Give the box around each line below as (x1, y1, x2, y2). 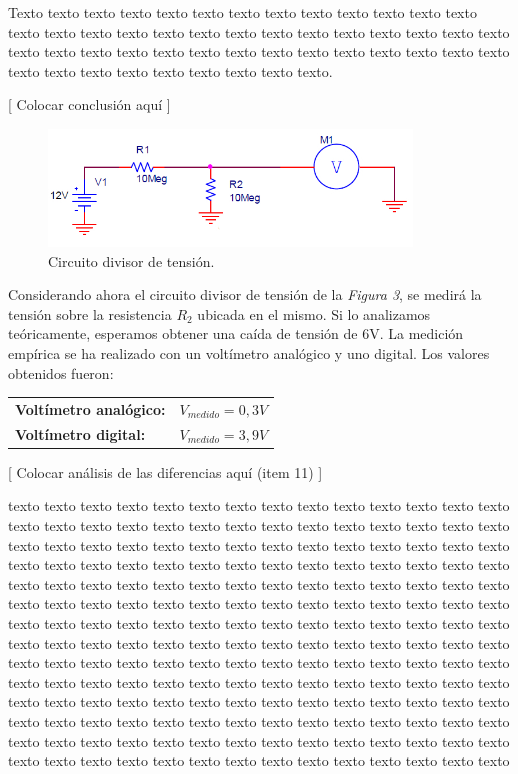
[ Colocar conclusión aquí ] (8, 94, 171, 115)
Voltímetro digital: (15, 423, 146, 444)
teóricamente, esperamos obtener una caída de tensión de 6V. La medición (8, 323, 464, 344)
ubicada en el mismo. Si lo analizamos (197, 303, 431, 324)
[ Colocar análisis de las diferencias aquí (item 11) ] (8, 461, 323, 482)
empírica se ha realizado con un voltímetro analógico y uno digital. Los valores (8, 343, 490, 363)
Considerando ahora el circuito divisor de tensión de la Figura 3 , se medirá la (8, 284, 482, 305)
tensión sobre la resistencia (8, 303, 172, 324)
